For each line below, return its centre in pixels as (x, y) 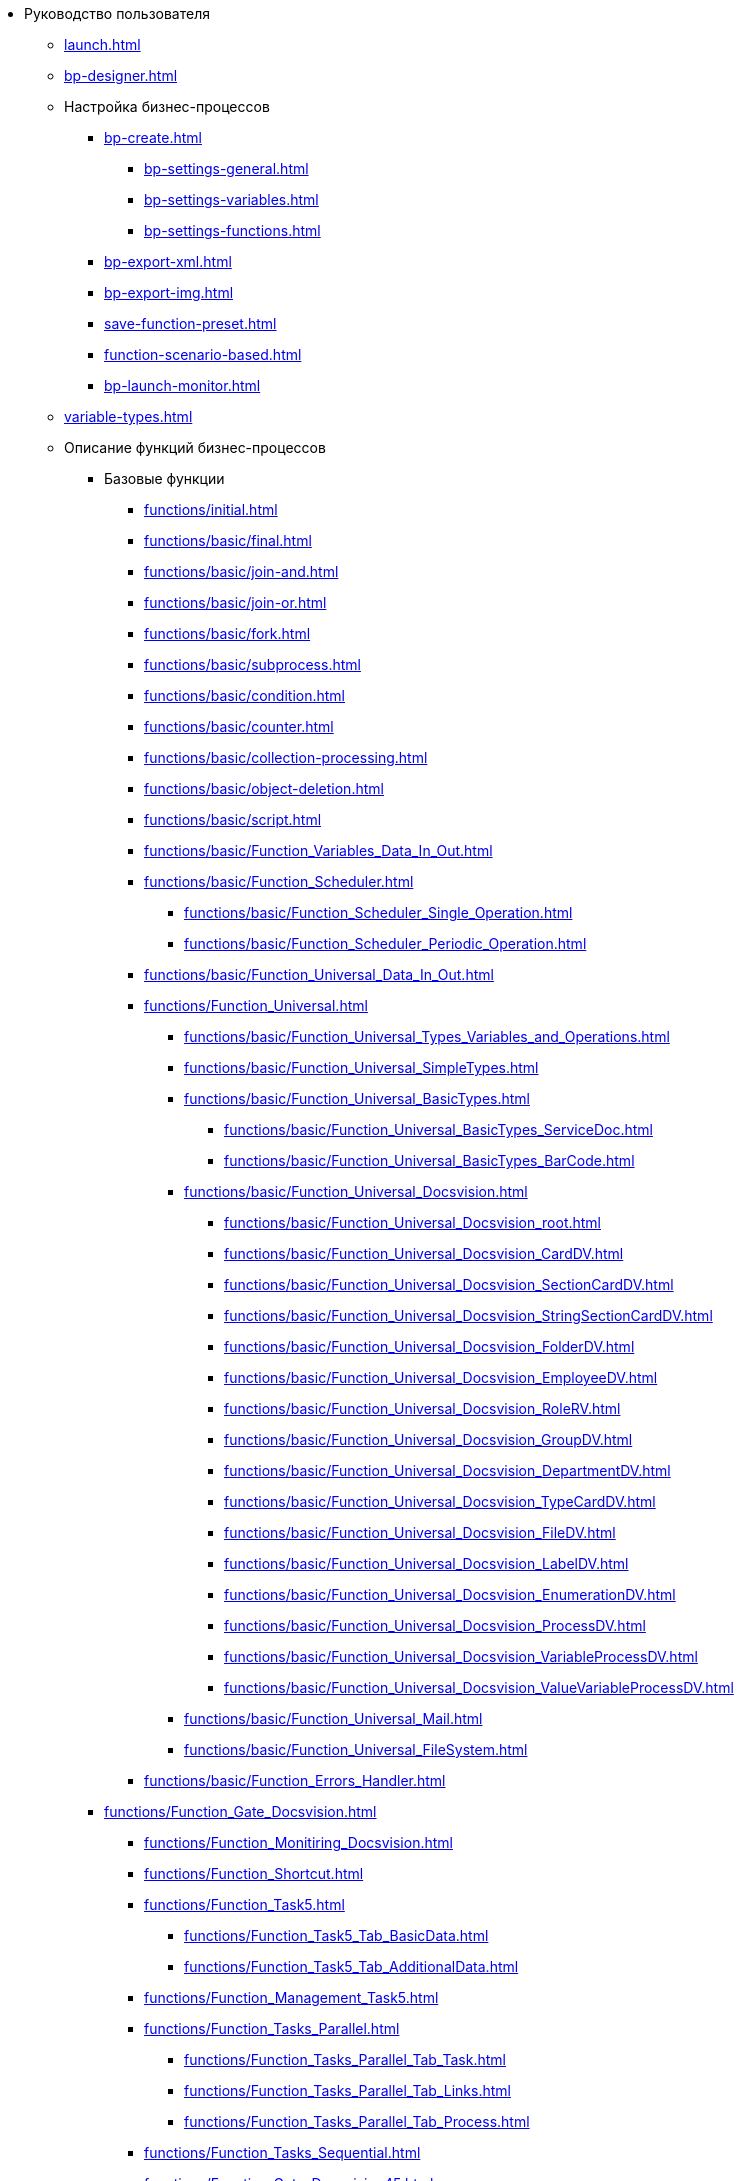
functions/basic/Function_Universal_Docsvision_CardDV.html (424, 1253)
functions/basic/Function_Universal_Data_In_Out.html (319, 974)
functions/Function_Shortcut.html (254, 1873)
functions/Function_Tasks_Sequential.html (282, 2152)
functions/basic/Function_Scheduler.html (279, 881)
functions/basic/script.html (233, 819)
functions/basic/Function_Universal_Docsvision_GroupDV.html (428, 1439)
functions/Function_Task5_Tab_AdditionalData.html (351, 1966)
